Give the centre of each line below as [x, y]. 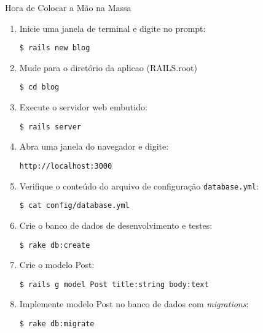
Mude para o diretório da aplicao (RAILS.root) [108, 67]
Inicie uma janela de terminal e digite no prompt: [112, 28]
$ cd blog [39, 87]
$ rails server [50, 127]
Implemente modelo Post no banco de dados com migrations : [134, 304]
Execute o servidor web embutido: [83, 107]
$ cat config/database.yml [74, 206]
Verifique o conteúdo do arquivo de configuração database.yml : [139, 186]
